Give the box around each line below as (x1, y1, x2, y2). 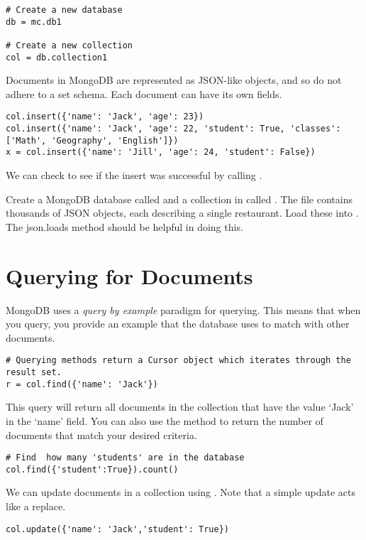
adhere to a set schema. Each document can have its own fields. (6, 86, 282, 101)
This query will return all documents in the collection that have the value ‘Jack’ (6, 399, 354, 414)
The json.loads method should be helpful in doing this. (6, 219, 243, 234)
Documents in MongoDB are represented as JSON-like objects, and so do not (6, 72, 342, 87)
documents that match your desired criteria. (6, 427, 197, 442)
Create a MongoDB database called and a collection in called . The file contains (6, 191, 353, 206)
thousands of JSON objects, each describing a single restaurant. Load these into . (6, 205, 359, 220)
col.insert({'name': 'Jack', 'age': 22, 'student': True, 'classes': (6, 124, 341, 134)
